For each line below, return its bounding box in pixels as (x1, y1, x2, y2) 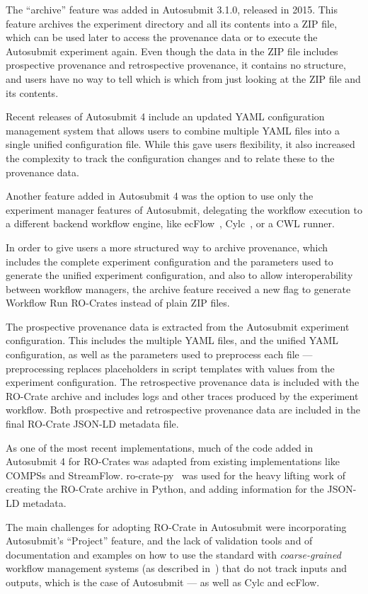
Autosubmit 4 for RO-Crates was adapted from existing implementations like (6, 454, 340, 469)
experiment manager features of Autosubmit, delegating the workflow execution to (6, 202, 362, 217)
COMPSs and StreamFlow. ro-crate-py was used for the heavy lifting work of (6, 467, 345, 482)
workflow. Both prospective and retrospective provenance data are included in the (6, 402, 361, 417)
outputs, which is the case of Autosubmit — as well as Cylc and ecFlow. (6, 574, 320, 589)
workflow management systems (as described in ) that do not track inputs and (6, 561, 347, 576)
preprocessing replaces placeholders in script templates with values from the (6, 360, 335, 375)
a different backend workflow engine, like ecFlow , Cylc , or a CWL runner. (6, 216, 335, 231)
